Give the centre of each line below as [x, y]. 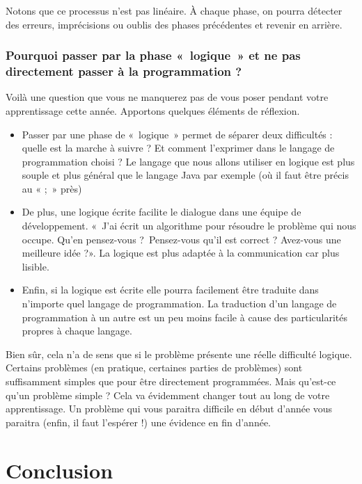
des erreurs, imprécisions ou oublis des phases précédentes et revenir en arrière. [174, 24]
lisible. [36, 266]
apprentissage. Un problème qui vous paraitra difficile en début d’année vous [169, 409]
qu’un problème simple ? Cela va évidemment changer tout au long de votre [168, 395]
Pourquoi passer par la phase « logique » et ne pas [153, 55]
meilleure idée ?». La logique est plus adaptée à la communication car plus [181, 253]
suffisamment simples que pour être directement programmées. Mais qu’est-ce [171, 381]
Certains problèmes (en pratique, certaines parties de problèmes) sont [154, 368]
